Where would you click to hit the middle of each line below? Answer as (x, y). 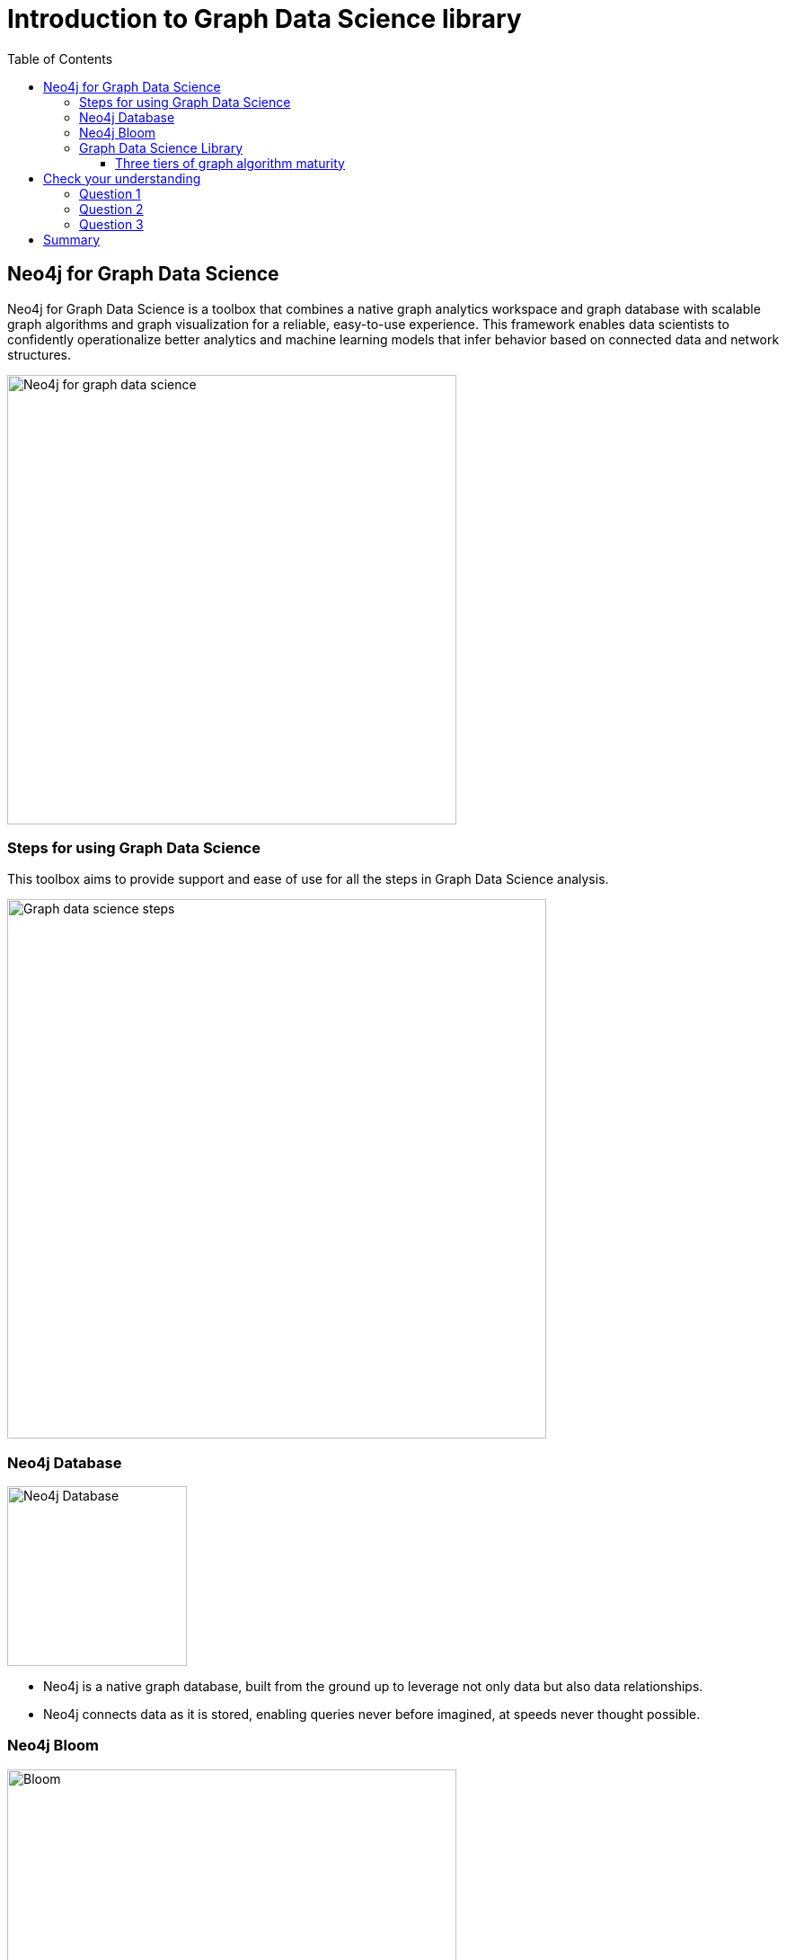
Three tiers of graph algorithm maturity (230, 163)
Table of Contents (60, 58)
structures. (39, 354)
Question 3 (111, 224)
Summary (72, 239)
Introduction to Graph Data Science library (265, 19)
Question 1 (110, 193)
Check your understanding (122, 178)
